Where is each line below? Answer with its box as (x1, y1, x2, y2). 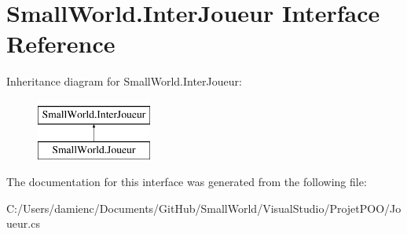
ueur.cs (6, 215, 40, 232)
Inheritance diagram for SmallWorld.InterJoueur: (6, 73, 242, 90)
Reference (6, 27, 115, 60)
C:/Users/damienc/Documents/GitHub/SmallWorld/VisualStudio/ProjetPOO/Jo (6, 199, 401, 216)
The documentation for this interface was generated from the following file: (6, 174, 367, 190)
